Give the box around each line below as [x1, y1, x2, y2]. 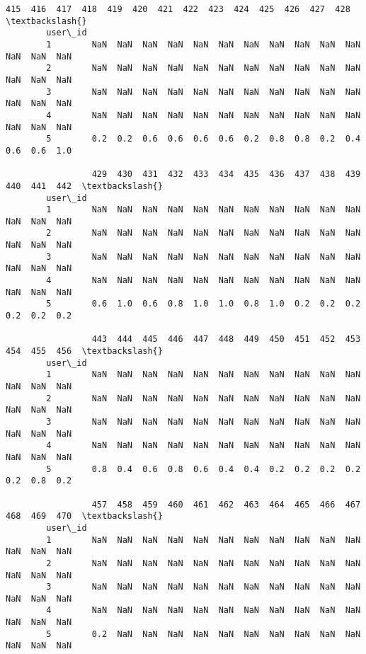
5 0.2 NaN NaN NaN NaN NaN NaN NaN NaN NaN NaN [46, 629, 361, 639]
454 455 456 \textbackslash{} [6, 346, 163, 357]
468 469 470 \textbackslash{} [6, 511, 163, 522]
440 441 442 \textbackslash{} [6, 180, 163, 191]
